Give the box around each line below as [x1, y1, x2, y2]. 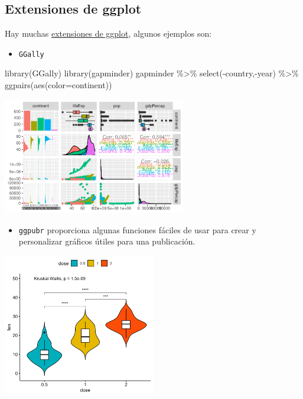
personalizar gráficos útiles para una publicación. [18, 235, 196, 247]
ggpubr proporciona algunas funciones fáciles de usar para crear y [18, 223, 256, 236]
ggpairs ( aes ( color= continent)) [5, 79, 112, 91]
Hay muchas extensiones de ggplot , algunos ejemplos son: [5, 27, 212, 40]
